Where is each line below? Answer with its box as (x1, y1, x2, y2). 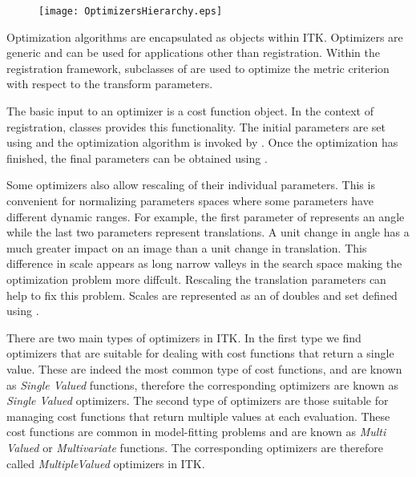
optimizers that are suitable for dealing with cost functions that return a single (6, 345, 394, 362)
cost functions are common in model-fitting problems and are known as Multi (6, 423, 386, 440)
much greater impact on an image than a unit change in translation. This (6, 239, 367, 256)
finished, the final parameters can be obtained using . (6, 149, 268, 166)
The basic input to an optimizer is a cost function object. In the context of (6, 103, 374, 119)
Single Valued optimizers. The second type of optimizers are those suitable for (6, 392, 389, 409)
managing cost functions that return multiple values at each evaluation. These (6, 407, 390, 424)
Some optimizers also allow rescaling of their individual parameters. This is (6, 176, 375, 193)
